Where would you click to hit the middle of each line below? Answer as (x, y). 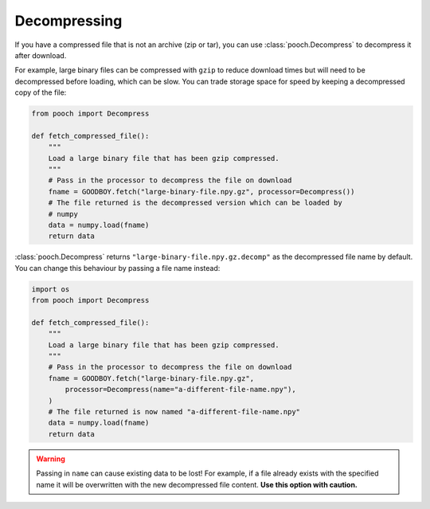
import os (51, 289)
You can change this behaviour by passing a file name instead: (117, 268)
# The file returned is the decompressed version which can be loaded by (195, 203)
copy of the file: (41, 92)
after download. (41, 55)
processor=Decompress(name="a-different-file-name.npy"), (180, 390)
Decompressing (68, 21)
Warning (51, 459)
